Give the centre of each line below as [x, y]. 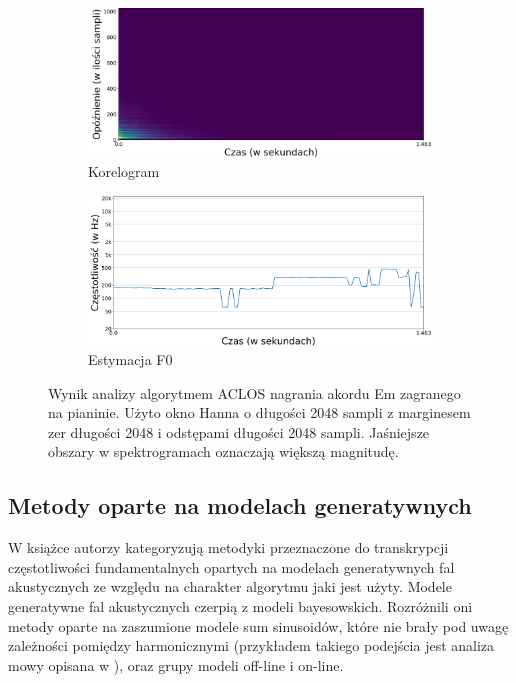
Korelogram [124, 171]
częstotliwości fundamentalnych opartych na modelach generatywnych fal [231, 566]
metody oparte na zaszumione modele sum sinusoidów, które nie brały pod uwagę [258, 625]
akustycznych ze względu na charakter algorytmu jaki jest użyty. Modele [230, 586]
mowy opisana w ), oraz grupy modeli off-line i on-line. [176, 664]
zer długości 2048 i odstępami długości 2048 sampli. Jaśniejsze [239, 431]
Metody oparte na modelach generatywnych [240, 505]
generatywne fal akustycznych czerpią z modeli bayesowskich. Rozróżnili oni [240, 606]
